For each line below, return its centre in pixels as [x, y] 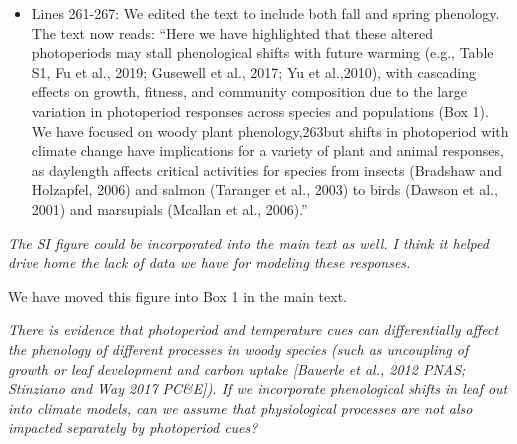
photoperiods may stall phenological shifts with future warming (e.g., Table [262, 52]
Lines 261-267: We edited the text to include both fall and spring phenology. [265, 13]
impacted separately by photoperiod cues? [133, 427]
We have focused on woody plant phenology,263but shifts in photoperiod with [270, 130]
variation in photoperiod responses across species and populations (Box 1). [260, 110]
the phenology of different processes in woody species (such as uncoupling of [238, 348]
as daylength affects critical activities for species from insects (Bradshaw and [267, 169]
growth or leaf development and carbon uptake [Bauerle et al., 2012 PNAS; [237, 368]
